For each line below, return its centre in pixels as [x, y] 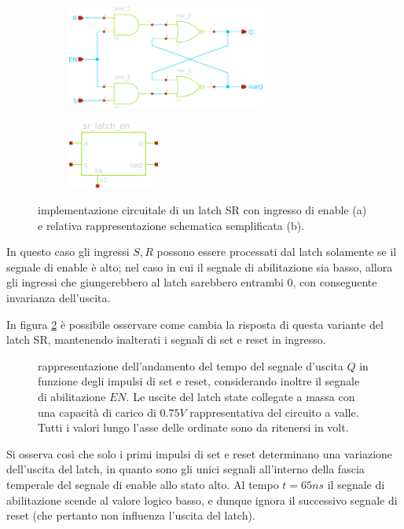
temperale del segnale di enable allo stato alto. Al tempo [143, 484]
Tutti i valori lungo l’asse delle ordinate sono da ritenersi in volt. [193, 427]
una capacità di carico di [97, 412]
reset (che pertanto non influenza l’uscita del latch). [131, 515]
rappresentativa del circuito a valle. [274, 412]
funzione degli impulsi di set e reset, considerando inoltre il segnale [199, 381]
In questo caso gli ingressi [68, 252]
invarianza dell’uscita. [59, 297]
